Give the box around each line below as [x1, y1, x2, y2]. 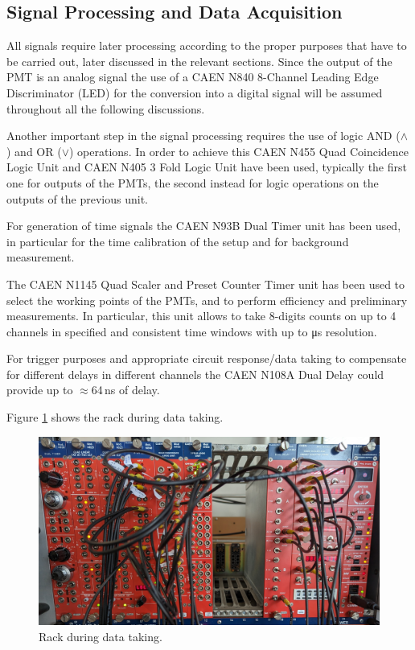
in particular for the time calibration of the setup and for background [6, 232, 349, 249]
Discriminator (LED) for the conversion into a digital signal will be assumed [6, 84, 383, 101]
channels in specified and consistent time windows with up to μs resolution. [6, 323, 377, 339]
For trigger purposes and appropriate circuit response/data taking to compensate [6, 350, 407, 367]
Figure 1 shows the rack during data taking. [6, 409, 224, 426]
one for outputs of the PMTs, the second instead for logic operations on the [6, 174, 379, 191]
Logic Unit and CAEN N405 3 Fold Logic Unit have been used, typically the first [6, 158, 407, 175]
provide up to [6, 381, 73, 398]
